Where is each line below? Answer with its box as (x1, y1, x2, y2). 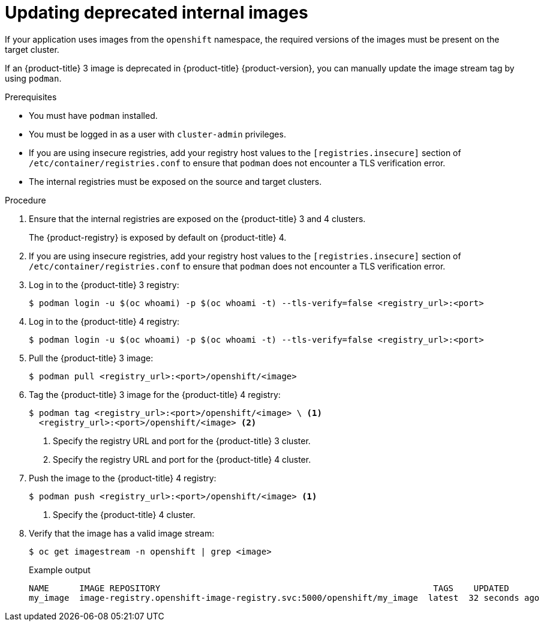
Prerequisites (5, 91, 57, 102)
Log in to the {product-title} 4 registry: (29, 316, 180, 327)
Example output (29, 564, 91, 575)
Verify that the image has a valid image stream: (29, 528, 215, 538)
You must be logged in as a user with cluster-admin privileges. (29, 128, 286, 139)
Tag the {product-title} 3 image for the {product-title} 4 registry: (29, 389, 281, 400)
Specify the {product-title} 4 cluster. (53, 509, 196, 520)
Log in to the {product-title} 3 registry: (29, 279, 179, 290)
